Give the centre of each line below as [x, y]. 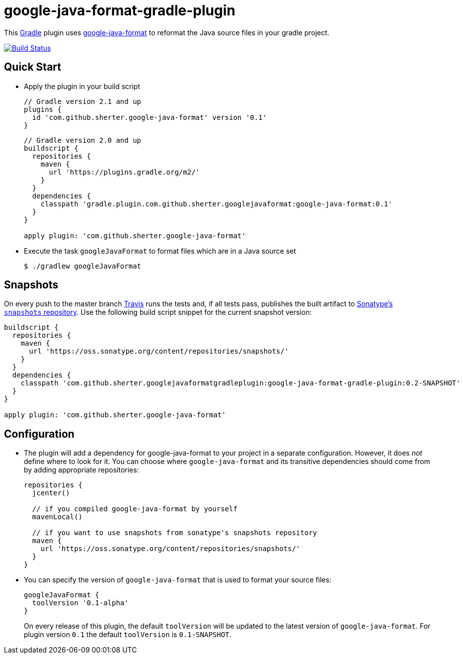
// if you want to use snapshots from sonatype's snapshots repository [175, 533]
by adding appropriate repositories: [81, 470]
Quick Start [33, 67]
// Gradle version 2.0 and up [83, 140]
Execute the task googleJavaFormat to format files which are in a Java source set [160, 251]
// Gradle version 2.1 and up [83, 101]
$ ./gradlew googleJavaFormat [83, 266]
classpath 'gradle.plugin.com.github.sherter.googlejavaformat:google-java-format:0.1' [216, 204]
